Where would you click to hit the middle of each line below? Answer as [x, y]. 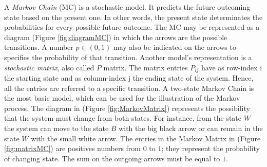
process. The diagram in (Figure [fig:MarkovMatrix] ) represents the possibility [127, 108]
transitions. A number [39, 47]
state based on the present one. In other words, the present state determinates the [133, 17]
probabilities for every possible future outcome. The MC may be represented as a [132, 27]
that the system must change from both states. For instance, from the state [123, 118]
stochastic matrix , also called [49, 67]
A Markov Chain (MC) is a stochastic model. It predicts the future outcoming [127, 7]
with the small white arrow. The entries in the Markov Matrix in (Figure [146, 138]
